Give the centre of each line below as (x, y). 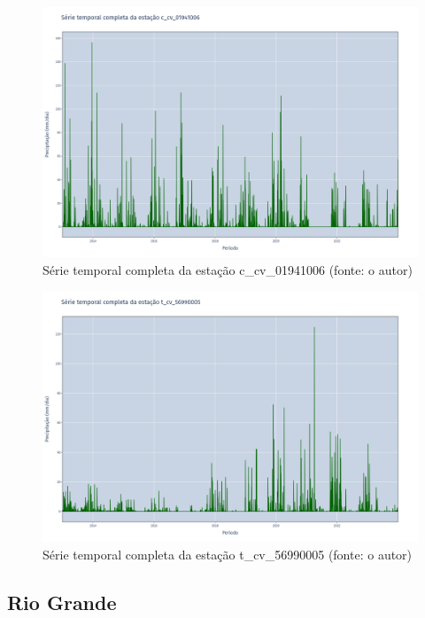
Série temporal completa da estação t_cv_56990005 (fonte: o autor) (228, 554)
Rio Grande (62, 602)
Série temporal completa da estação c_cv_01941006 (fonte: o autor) (228, 269)
